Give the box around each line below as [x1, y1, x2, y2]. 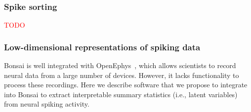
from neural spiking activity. [4, 99, 89, 109]
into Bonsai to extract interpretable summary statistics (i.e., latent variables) [4, 89, 238, 99]
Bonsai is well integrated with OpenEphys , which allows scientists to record [4, 60, 236, 71]
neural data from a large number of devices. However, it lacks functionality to [4, 70, 239, 80]
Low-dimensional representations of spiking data [4, 40, 201, 53]
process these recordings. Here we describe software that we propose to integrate [4, 79, 248, 90]
